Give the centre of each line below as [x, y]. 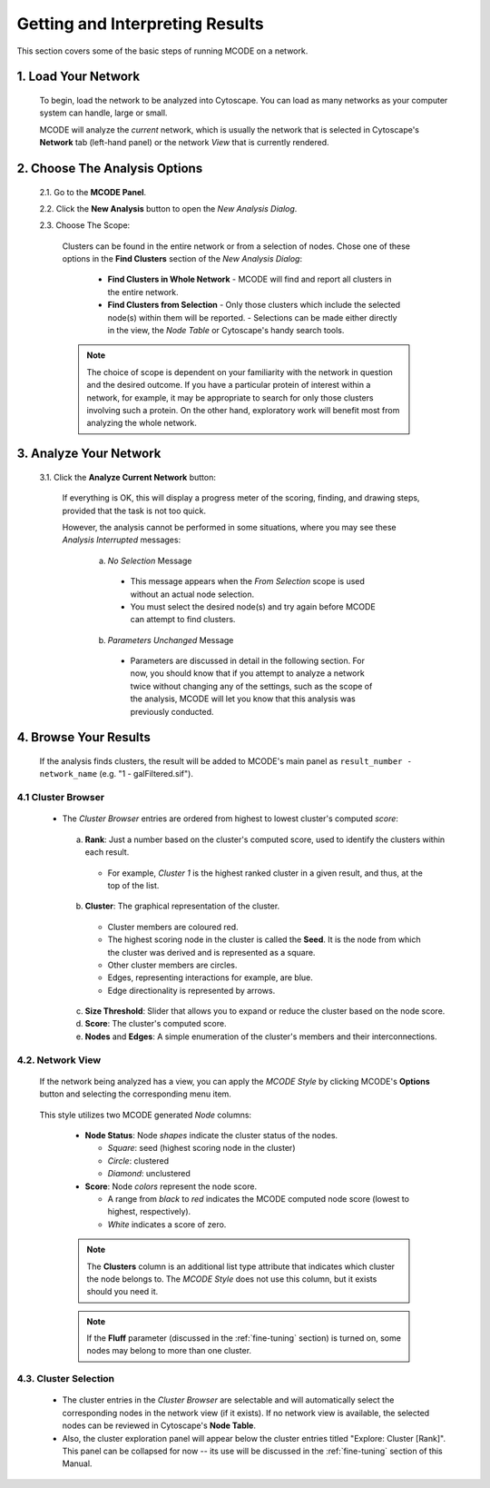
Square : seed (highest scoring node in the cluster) [201, 1148]
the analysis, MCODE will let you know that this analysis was [243, 699]
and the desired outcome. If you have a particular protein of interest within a [229, 385]
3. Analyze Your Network [89, 454]
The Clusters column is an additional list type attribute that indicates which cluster [240, 1266]
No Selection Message [150, 560]
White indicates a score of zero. [167, 1224]
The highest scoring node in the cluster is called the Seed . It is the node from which [264, 939]
